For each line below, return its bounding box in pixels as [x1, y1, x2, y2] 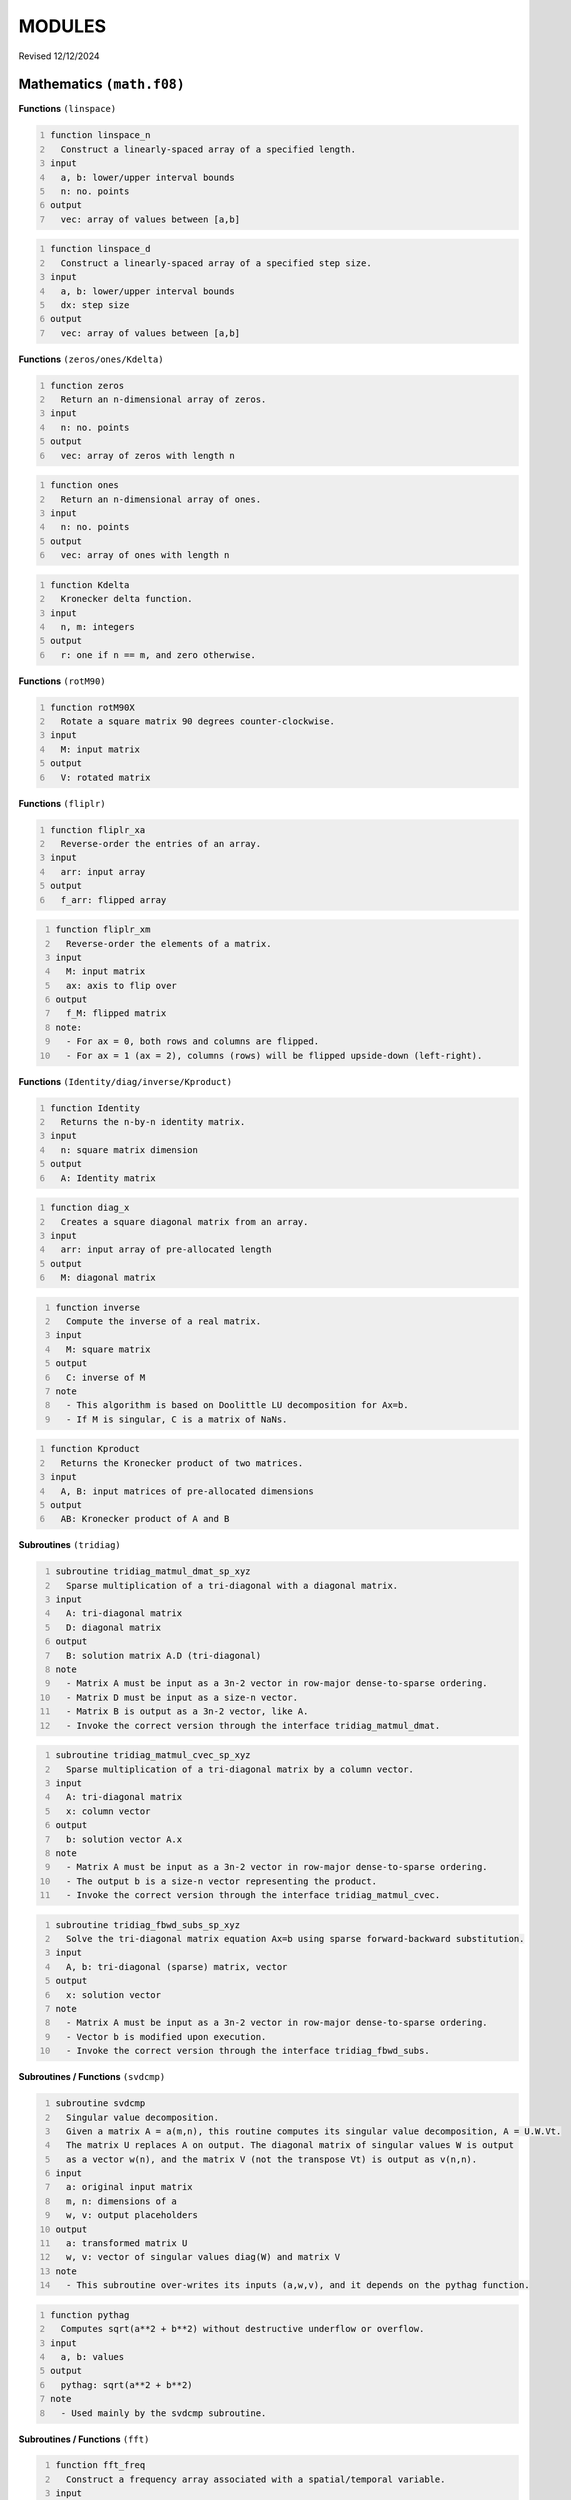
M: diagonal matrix [60, 1272, 157, 1284]
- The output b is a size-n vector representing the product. [65, 1875, 378, 1887]
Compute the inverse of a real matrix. [65, 1316, 262, 1327]
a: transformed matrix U [65, 2238, 188, 2249]
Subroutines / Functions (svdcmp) [18, 2071, 166, 2083]
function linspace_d [50, 243, 151, 255]
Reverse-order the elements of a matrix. [65, 938, 272, 949]
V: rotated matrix [60, 771, 151, 783]
